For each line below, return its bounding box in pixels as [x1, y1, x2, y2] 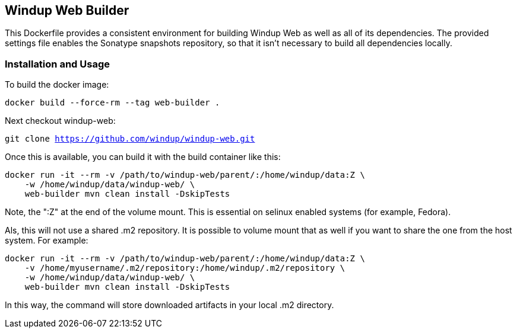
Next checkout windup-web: [5, 116, 116, 126]
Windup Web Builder [5, 3, 129, 18]
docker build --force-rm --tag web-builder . [5, 98, 220, 108]
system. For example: [5, 235, 88, 246]
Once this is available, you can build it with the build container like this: [5, 152, 281, 162]
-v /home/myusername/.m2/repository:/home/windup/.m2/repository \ [24, 263, 345, 273]
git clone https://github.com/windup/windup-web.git [5, 134, 255, 144]
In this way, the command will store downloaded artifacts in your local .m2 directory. [5, 300, 334, 310]
